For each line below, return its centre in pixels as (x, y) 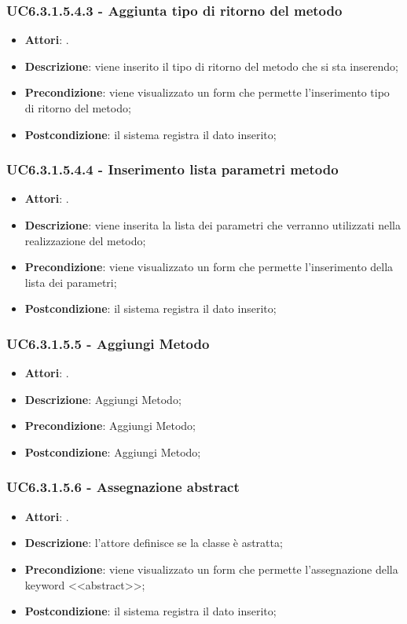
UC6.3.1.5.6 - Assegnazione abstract (123, 487)
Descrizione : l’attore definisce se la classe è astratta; (154, 543)
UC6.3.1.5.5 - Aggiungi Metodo (108, 343)
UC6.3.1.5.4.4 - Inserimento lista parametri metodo (172, 169)
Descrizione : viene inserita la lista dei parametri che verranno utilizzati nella (213, 225)
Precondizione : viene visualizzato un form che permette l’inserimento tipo (207, 92)
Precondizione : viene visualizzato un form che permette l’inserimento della (209, 267)
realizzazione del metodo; (85, 240)
